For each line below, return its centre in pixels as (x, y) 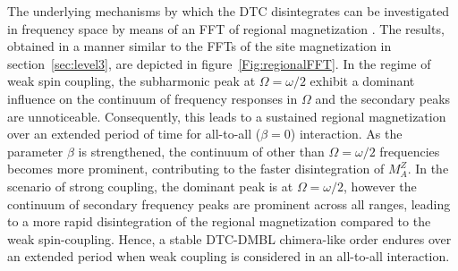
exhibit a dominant (362, 81)
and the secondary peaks (383, 98)
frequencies (410, 151)
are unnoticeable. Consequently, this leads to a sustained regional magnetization (227, 116)
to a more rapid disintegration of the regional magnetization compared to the (219, 221)
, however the (380, 186)
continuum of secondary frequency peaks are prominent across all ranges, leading (229, 203)
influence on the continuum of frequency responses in (153, 98)
